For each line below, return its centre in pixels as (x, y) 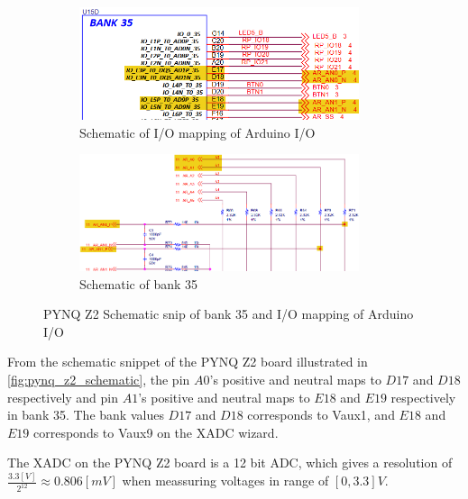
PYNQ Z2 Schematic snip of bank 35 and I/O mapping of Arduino (229, 314)
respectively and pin (63, 397)
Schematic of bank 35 (139, 283)
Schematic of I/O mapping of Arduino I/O (197, 132)
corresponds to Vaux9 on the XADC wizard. (156, 432)
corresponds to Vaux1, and (321, 415)
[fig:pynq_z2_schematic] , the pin (99, 379)
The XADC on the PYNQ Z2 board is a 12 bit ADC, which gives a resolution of (230, 463)
